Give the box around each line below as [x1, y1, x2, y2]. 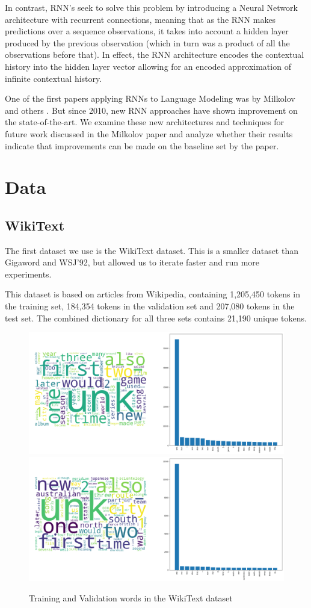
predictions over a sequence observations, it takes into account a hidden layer [5, 25, 289, 37]
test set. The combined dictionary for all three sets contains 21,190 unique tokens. [5, 311, 307, 324]
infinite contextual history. [5, 72, 102, 84]
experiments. [5, 267, 52, 280]
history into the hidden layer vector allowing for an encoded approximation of [5, 60, 291, 72]
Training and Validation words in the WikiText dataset [29, 591, 233, 604]
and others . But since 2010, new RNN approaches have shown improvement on [5, 104, 298, 116]
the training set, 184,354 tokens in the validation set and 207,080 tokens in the [5, 300, 295, 312]
